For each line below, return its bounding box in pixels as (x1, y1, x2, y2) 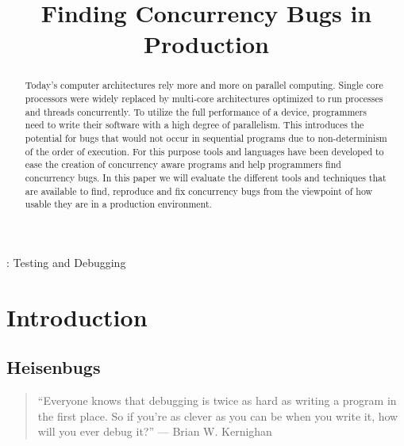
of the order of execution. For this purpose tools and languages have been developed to (25, 144, 384, 158)
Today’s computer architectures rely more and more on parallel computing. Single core (25, 78, 383, 92)
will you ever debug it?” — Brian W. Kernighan (37, 423, 272, 440)
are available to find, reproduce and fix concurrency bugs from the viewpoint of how (25, 184, 373, 197)
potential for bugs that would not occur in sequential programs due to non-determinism (25, 131, 387, 144)
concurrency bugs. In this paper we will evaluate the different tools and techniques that (25, 170, 387, 184)
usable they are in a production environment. (25, 197, 212, 211)
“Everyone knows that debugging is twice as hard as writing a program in (37, 392, 397, 409)
